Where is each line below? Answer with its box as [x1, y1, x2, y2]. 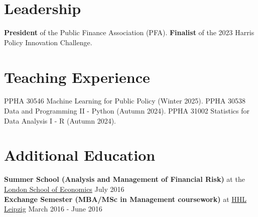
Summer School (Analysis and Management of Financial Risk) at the [4, 174, 245, 184]
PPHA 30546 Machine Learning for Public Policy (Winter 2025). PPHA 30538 [4, 95, 246, 106]
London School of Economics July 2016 [4, 183, 124, 194]
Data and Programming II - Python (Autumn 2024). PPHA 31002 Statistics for [4, 105, 249, 116]
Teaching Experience [4, 66, 150, 87]
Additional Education [4, 145, 156, 165]
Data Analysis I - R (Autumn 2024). [4, 115, 116, 126]
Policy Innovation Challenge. [4, 37, 92, 47]
